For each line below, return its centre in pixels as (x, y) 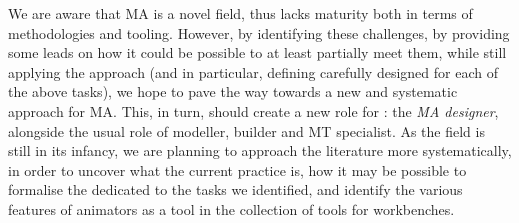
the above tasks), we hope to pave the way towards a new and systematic (233, 91)
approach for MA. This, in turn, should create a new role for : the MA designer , (253, 110)
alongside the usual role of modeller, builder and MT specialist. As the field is (246, 130)
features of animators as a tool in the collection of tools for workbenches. (231, 208)
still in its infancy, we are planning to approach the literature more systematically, (260, 150)
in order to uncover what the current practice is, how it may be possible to (237, 169)
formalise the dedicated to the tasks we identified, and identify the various (235, 189)
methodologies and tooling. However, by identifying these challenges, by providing (259, 32)
